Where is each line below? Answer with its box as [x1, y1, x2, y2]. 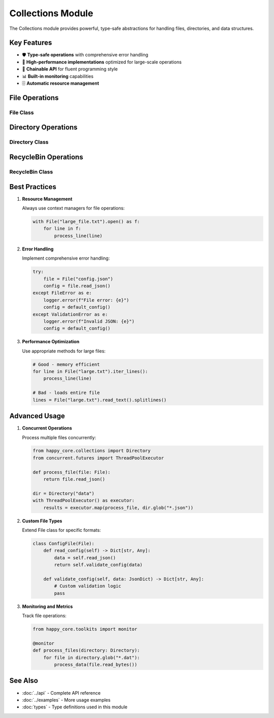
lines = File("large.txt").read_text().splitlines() [32, 397, 167, 403]
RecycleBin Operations [9, 153, 83, 161]
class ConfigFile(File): [32, 541, 95, 546]
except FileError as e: [32, 290, 92, 296]
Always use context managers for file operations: [22, 205, 125, 211]
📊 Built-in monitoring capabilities [22, 73, 94, 79]
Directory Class [9, 138, 49, 146]
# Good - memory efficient [32, 362, 100, 367]
